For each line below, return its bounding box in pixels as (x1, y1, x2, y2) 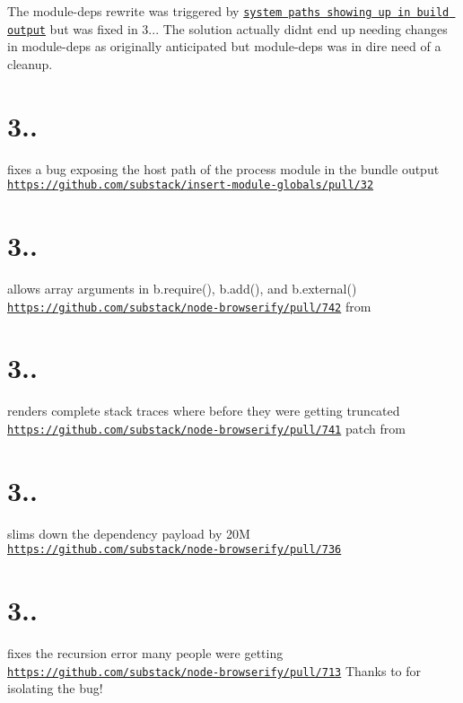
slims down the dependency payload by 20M (7, 523, 250, 542)
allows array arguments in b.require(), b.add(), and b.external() (7, 279, 357, 297)
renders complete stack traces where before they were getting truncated (7, 401, 400, 420)
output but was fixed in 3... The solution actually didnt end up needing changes (7, 19, 448, 38)
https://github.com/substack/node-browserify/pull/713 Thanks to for (7, 661, 422, 680)
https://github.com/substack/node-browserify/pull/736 (7, 543, 342, 557)
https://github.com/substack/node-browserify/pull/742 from (7, 296, 371, 315)
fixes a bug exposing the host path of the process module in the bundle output (7, 159, 440, 178)
